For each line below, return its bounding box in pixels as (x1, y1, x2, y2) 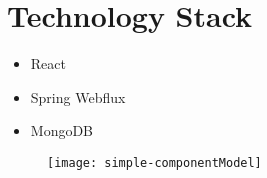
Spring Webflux (30, 86, 126, 107)
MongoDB (30, 120, 94, 141)
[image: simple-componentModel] (47, 155, 262, 170)
